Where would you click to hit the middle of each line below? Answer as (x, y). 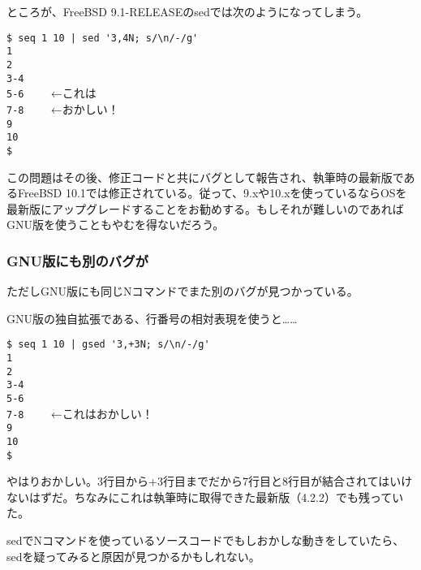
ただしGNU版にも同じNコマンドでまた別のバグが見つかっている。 (183, 291)
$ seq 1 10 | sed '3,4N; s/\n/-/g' (103, 38)
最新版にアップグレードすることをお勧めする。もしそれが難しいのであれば (205, 208)
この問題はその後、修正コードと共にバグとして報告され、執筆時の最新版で (205, 177)
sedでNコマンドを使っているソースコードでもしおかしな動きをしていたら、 (206, 540)
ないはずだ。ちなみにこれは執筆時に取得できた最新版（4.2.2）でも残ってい (205, 497)
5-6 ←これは (52, 93)
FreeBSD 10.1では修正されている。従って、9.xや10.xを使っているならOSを (212, 193)
